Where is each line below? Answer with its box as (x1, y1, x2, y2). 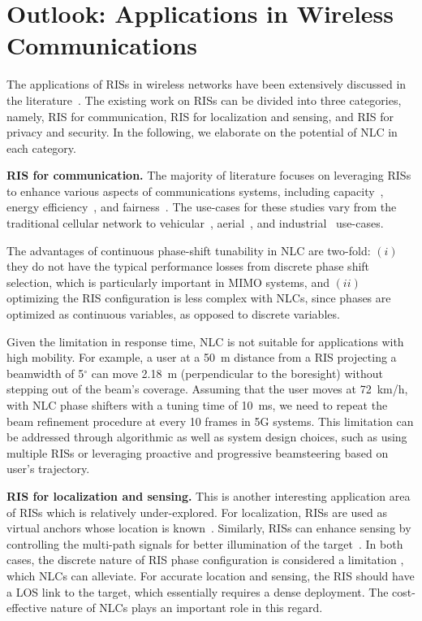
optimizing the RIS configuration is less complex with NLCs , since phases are (6, 289, 391, 306)
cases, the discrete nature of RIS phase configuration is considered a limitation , (6, 551, 404, 568)
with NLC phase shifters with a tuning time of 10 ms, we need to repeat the (6, 397, 388, 413)
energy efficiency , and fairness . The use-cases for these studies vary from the (6, 198, 397, 215)
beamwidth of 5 (6, 364, 84, 381)
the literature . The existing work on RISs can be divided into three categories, (6, 91, 402, 108)
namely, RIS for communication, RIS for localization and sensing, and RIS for (6, 107, 394, 124)
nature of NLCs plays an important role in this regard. (50, 599, 323, 616)
